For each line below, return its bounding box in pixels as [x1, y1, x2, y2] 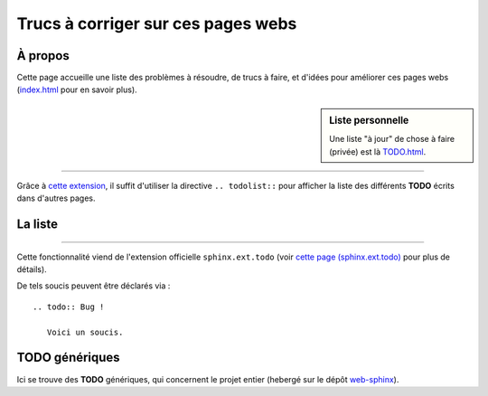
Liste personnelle [329, 114, 409, 127]
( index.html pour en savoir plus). [16, 84, 137, 95]
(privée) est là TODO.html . [329, 146, 427, 157]
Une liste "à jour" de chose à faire [329, 134, 455, 145]
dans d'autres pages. [16, 193, 96, 203]
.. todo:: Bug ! [33, 301, 105, 312]
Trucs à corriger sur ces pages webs [16, 14, 297, 33]
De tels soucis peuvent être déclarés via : [16, 280, 171, 291]
